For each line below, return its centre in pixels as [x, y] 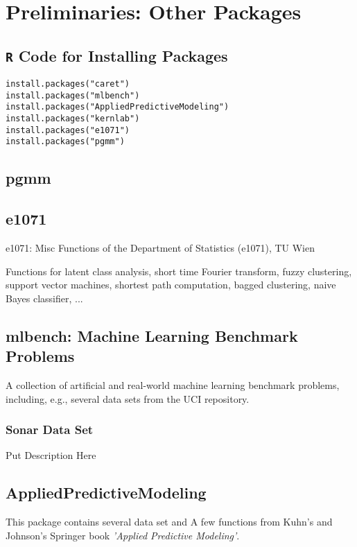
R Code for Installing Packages [117, 55]
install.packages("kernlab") [73, 119]
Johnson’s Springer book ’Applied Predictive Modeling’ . [123, 535]
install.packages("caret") [68, 84]
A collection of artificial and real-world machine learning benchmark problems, [173, 385]
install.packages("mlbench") [73, 95]
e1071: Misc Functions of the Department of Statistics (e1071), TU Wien [160, 248]
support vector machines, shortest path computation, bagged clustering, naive [171, 285]
